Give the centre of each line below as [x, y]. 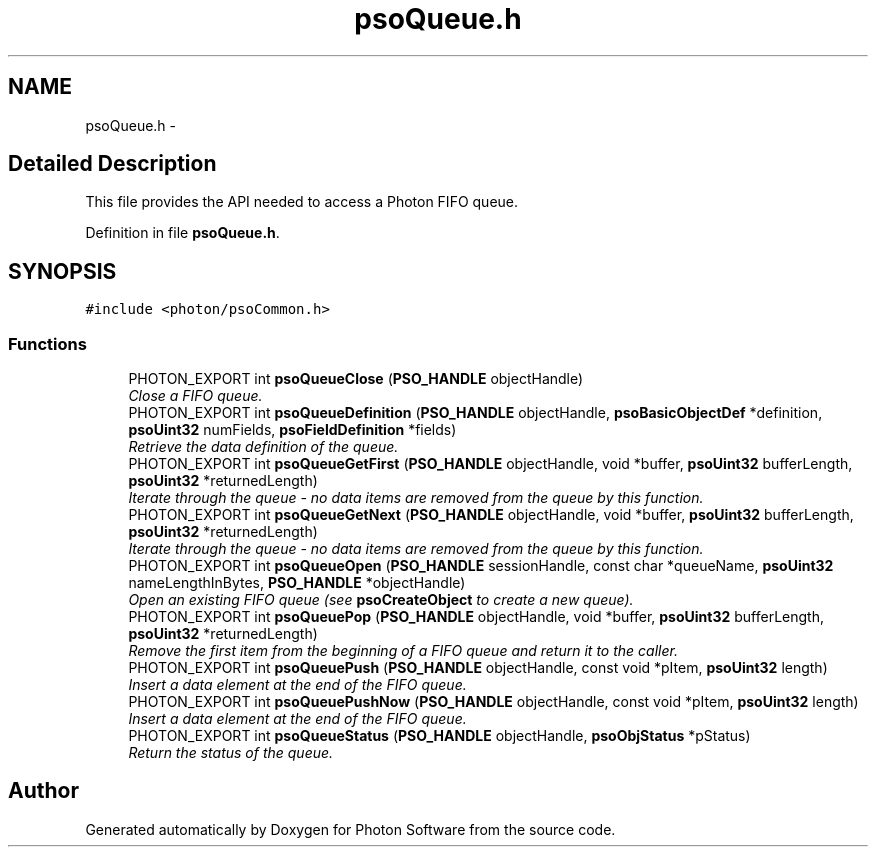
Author [43, 791]
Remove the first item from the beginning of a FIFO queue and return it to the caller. [403, 651]
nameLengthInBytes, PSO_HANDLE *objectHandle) [297, 583]
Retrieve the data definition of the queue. [263, 447]
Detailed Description [112, 164]
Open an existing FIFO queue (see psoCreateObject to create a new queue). [381, 600]
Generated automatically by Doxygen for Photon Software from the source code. [350, 829]
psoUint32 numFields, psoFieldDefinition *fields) [292, 430]
